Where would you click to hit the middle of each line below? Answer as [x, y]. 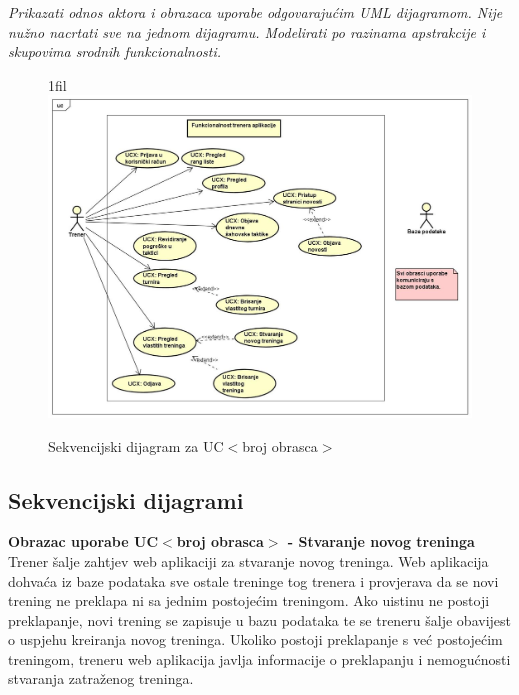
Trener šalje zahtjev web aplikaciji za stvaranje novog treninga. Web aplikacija [248, 560]
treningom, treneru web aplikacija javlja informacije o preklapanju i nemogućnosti [259, 658]
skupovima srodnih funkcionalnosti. [115, 51]
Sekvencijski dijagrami [126, 499]
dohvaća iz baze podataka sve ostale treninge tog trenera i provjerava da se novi [253, 580]
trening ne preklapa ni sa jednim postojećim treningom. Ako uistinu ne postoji [249, 600]
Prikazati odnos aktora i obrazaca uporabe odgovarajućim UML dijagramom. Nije [255, 12]
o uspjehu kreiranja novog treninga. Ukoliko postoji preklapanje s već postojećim [255, 639]
